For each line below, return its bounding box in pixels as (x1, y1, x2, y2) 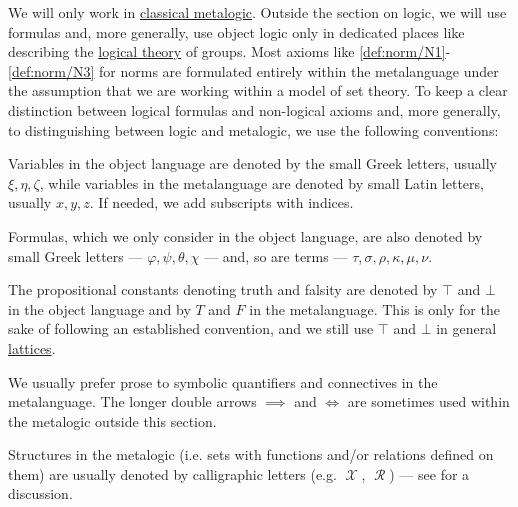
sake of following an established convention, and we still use (8, 318, 374, 339)
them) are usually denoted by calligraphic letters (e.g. (8, 463, 337, 484)
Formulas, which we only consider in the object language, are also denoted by (8, 225, 483, 246)
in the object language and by (8, 298, 191, 319)
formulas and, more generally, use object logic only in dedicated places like (8, 21, 465, 42)
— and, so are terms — (204, 245, 348, 266)
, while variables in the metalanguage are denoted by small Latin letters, (39, 172, 484, 193)
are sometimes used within (347, 391, 510, 412)
